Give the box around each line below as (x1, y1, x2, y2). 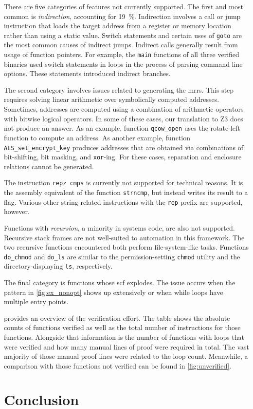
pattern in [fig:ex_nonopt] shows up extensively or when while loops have (4, 287, 223, 297)
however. (4, 206, 30, 216)
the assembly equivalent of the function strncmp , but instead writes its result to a (4, 187, 248, 197)
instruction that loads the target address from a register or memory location (4, 20, 231, 31)
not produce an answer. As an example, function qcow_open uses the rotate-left (4, 123, 240, 133)
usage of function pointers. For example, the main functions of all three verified (4, 49, 239, 59)
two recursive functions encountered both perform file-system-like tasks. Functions (4, 242, 249, 252)
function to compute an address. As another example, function (4, 132, 190, 142)
